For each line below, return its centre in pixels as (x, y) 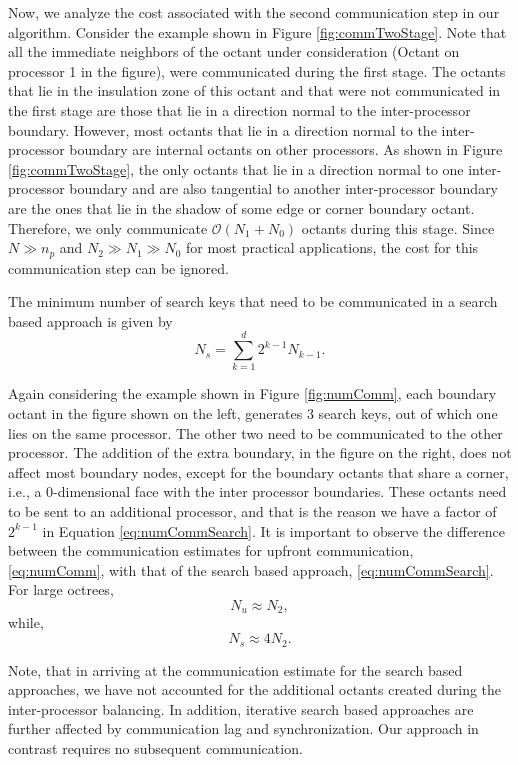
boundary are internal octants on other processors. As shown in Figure (286, 149)
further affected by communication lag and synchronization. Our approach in (243, 728)
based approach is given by (90, 320)
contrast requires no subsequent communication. (155, 747)
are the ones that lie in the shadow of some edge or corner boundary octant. (241, 207)
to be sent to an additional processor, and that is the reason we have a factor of (252, 511)
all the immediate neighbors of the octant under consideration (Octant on (234, 51)
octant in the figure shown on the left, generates (155, 413)
